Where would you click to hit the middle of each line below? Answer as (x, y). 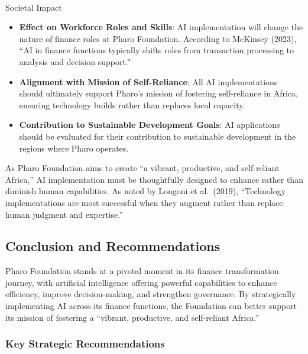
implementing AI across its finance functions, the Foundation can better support (151, 306)
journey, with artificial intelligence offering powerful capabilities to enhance (141, 282)
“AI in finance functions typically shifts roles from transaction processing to (157, 50)
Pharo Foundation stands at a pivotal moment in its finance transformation (142, 271)
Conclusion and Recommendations (113, 246)
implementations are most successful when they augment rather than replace (144, 202)
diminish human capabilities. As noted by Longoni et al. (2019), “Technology (146, 191)
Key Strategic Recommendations (85, 344)
